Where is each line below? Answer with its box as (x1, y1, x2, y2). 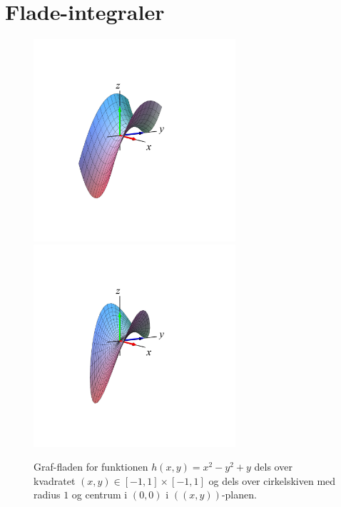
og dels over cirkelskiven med (208, 473, 336, 488)
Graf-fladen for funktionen (34, 459, 148, 474)
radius (34, 487, 61, 502)
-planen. (221, 487, 257, 502)
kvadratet (34, 473, 76, 488)
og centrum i (71, 487, 128, 502)
